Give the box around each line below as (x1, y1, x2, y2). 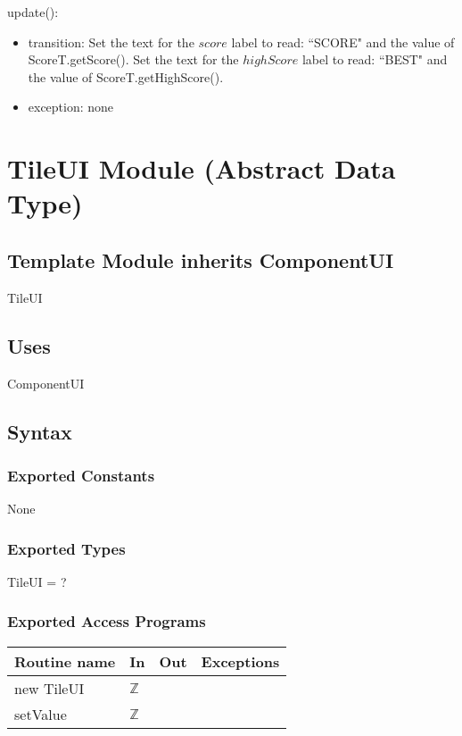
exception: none (28, 97, 114, 116)
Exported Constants (7, 464, 155, 486)
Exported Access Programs (7, 610, 206, 632)
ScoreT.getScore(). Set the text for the (28, 50, 239, 69)
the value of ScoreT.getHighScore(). (28, 67, 224, 86)
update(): (7, 3, 59, 21)
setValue (14, 703, 67, 724)
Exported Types (7, 537, 126, 559)
